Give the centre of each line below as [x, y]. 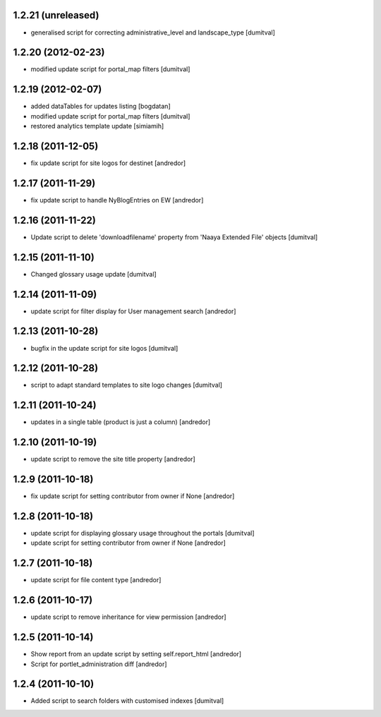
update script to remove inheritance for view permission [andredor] [128, 617]
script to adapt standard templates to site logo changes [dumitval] [126, 385]
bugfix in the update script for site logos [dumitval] [104, 348]
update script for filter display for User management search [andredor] [133, 311]
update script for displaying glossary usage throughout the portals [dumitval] [143, 534]
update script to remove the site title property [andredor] [113, 459]
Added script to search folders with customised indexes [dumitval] [127, 701]
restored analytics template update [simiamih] [97, 126]
